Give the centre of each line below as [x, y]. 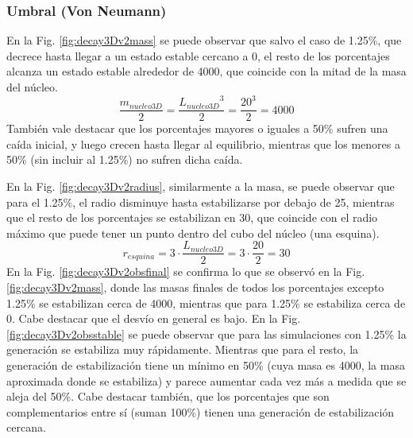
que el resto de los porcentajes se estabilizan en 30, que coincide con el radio [192, 217]
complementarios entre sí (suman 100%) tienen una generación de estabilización [201, 411]
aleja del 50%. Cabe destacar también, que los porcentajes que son [168, 396]
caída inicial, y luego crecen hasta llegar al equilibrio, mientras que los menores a [203, 143]
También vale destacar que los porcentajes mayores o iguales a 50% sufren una [197, 128]
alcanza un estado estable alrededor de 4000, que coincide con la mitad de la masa [206, 71]
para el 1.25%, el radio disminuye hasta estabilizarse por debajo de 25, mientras [201, 202]
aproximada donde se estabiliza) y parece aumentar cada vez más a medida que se [206, 380]
